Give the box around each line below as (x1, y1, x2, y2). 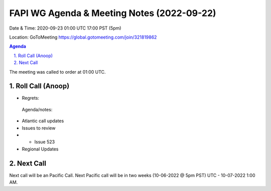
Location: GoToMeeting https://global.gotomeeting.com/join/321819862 (9, 34, 157, 40)
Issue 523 (34, 139, 55, 145)
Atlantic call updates (22, 118, 64, 124)
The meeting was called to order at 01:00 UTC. (9, 69, 106, 75)
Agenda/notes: (22, 106, 53, 112)
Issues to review (22, 125, 56, 131)
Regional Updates (22, 146, 59, 152)
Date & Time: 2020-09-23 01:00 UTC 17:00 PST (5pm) (9, 25, 121, 31)
